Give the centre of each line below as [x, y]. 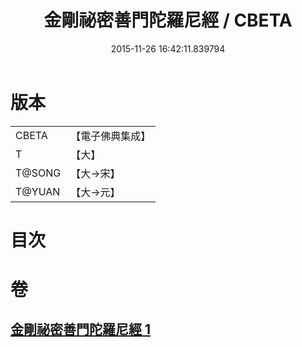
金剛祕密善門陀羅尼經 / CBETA [168, 20]
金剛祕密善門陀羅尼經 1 [81, 329]
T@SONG [38, 173]
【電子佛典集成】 [111, 136]
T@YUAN [38, 191]
